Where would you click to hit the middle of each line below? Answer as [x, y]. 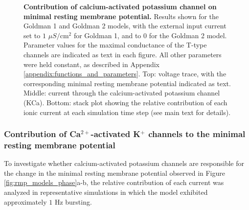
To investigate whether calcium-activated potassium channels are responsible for [124, 163]
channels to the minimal [197, 134]
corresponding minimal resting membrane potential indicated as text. [127, 83]
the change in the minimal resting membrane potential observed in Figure [115, 173]
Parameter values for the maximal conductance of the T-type [115, 45]
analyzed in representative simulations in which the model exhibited [106, 192]
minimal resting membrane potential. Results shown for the [121, 16]
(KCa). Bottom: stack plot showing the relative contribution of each [125, 102]
